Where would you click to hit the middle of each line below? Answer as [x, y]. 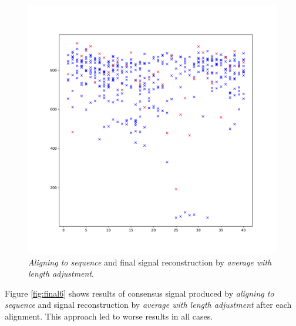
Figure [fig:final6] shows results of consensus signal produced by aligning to [139, 293]
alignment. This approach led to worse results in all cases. [109, 316]
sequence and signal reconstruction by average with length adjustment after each [148, 305]
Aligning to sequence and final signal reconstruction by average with [150, 262]
